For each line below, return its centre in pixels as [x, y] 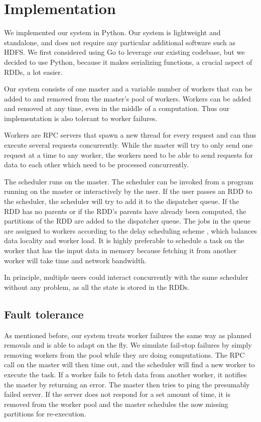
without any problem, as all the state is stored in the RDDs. [97, 287]
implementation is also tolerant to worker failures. [81, 118]
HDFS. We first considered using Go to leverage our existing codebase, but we [124, 52]
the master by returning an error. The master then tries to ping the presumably [127, 384]
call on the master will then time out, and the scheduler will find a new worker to [129, 364]
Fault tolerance [44, 314]
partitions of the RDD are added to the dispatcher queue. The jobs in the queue [127, 221]
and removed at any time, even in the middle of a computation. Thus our [117, 108]
